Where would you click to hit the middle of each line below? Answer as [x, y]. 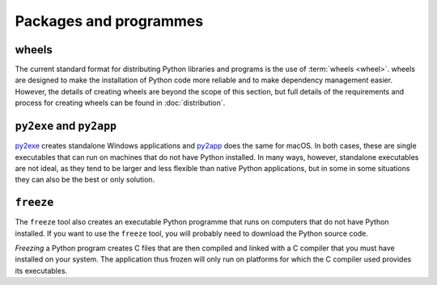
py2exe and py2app [66, 126]
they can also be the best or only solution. [85, 180]
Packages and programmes [109, 21]
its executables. [41, 270]
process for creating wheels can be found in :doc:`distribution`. [120, 103]
